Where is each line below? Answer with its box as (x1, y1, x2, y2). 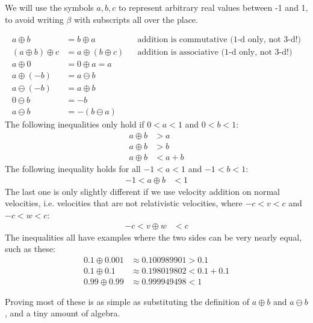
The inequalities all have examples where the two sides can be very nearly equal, (5, 230, 302, 243)
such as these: (5, 242, 55, 255)
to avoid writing (5, 13, 64, 25)
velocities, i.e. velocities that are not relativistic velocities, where (5, 197, 243, 209)
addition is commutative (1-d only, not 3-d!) (137, 35, 302, 45)
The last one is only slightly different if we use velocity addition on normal (5, 185, 280, 197)
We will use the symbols (5, 1, 94, 13)
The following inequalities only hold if (5, 118, 144, 131)
